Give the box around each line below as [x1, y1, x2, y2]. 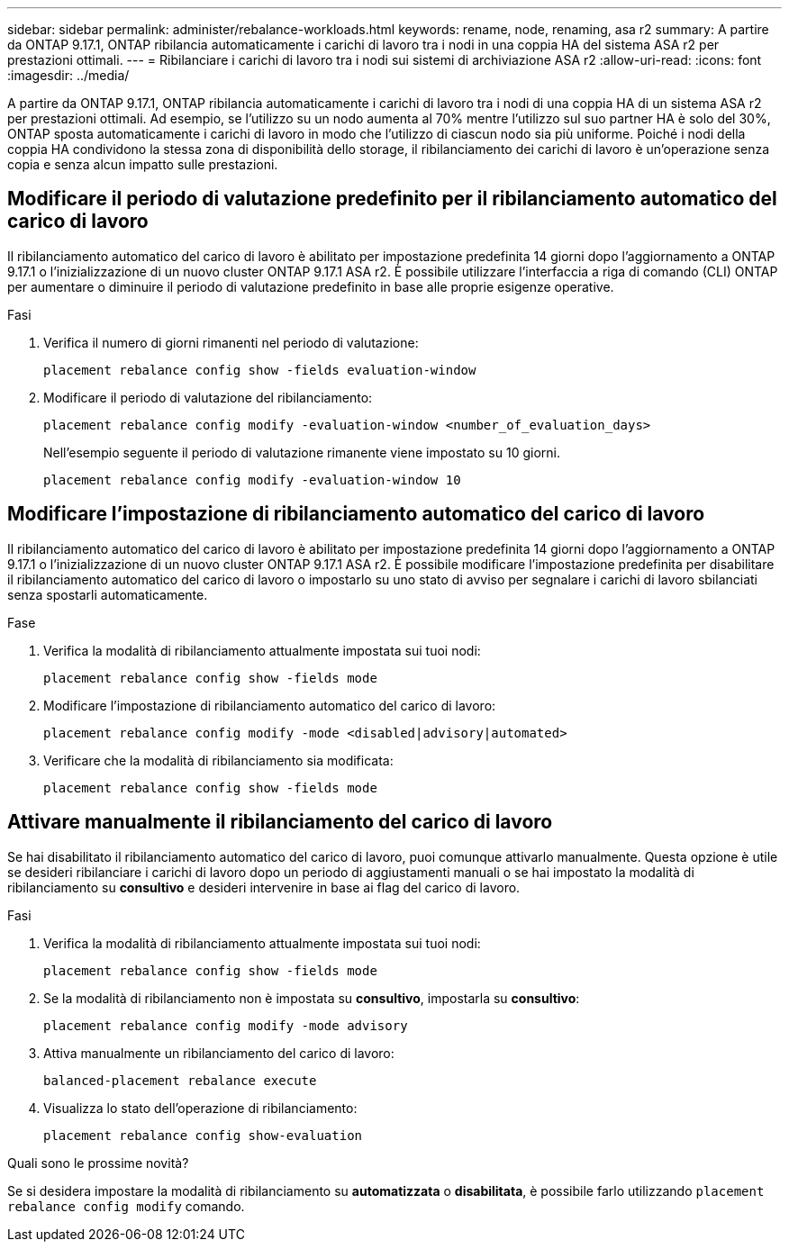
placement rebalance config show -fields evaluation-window [43, 362, 476, 377]
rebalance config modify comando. [7, 1198, 245, 1214]
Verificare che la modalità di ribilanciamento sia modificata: [43, 752, 394, 768]
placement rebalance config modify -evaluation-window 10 [43, 472, 461, 487]
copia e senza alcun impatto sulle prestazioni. [7, 157, 278, 172]
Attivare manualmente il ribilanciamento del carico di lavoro [7, 810, 553, 834]
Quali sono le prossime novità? [7, 1154, 189, 1171]
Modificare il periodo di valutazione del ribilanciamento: [43, 389, 373, 405]
